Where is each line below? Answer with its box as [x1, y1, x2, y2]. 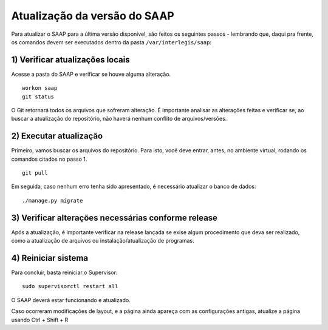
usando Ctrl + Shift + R [11, 316, 69, 323]
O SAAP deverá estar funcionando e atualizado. [11, 296, 131, 303]
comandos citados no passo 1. [11, 155, 87, 163]
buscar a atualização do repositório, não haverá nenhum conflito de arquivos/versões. [11, 115, 227, 123]
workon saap [22, 85, 58, 92]
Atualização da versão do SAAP [11, 9, 174, 22]
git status [22, 93, 55, 100]
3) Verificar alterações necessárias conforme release [11, 212, 218, 223]
